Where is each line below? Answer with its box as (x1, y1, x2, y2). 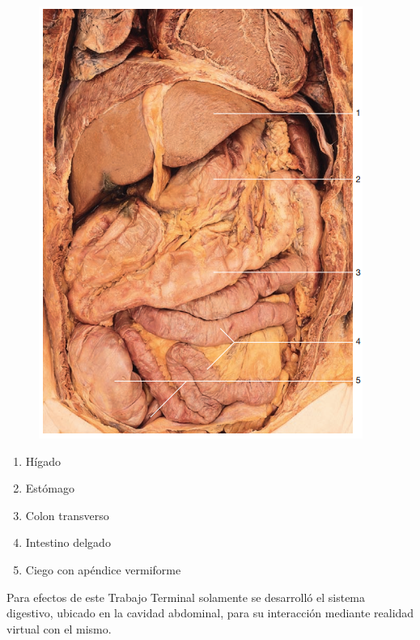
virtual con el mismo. (6, 620, 112, 637)
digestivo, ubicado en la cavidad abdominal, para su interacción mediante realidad (6, 604, 414, 621)
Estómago (25, 480, 74, 497)
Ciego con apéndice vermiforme (25, 561, 181, 578)
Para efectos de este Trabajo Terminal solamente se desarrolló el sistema (6, 588, 366, 605)
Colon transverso (25, 506, 109, 523)
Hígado (25, 452, 61, 469)
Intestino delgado (25, 534, 111, 551)
